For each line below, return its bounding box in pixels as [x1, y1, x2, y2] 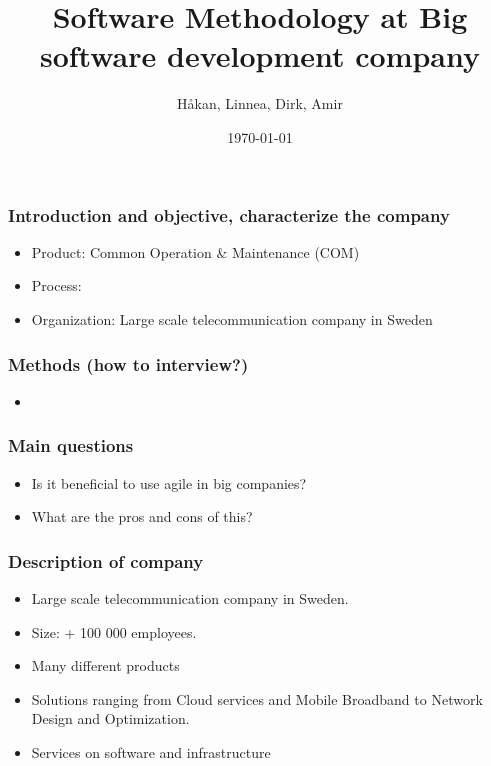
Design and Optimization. [31, 708, 190, 729]
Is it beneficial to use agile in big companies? [31, 472, 307, 493]
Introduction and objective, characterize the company [8, 202, 450, 227]
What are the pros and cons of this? [31, 506, 253, 527]
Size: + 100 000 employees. [31, 621, 197, 642]
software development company [39, 35, 481, 76]
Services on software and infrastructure [31, 741, 271, 762]
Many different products [31, 655, 180, 676]
